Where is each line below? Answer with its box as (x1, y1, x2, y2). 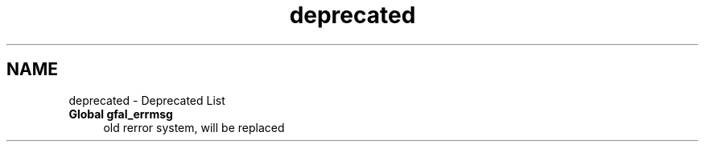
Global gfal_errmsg (68, 106, 173, 121)
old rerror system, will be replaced (103, 120, 285, 134)
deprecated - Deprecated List (68, 93, 225, 107)
